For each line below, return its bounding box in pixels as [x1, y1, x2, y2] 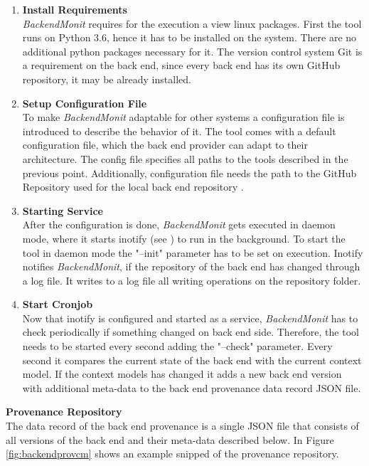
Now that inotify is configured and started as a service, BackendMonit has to [22, 310, 358, 325]
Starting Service [22, 203, 104, 218]
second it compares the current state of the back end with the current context [22, 352, 362, 367]
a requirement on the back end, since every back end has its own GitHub [22, 58, 341, 73]
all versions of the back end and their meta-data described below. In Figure [6, 432, 334, 447]
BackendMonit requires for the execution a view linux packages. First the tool [22, 16, 362, 31]
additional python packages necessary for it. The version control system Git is [22, 43, 363, 58]
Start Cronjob [22, 297, 93, 312]
